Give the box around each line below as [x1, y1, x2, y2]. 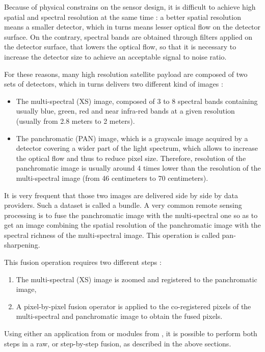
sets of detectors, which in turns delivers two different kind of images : [4, 78, 223, 89]
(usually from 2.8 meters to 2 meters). [16, 115, 135, 126]
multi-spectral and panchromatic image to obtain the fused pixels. [16, 311, 223, 321]
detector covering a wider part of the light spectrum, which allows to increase [16, 143, 258, 153]
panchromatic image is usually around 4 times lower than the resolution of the [16, 163, 261, 173]
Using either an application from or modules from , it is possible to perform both [4, 328, 257, 339]
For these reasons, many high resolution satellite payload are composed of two [4, 68, 248, 79]
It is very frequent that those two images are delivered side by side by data [4, 189, 238, 200]
